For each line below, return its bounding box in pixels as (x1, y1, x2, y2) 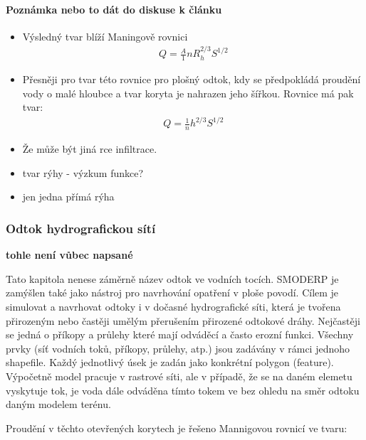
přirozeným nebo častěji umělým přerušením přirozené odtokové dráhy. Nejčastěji (6, 313, 360, 328)
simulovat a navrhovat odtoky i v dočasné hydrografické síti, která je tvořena (6, 299, 341, 313)
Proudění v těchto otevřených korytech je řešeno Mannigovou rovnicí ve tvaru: (6, 420, 347, 435)
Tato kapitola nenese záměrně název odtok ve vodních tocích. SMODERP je (6, 271, 339, 286)
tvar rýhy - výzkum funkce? (22, 165, 144, 180)
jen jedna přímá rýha (22, 189, 115, 204)
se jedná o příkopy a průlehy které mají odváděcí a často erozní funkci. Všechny (6, 327, 354, 342)
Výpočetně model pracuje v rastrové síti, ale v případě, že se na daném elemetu (6, 368, 352, 383)
